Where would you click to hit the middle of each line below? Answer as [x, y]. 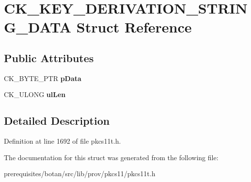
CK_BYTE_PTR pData [43, 78]
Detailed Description [57, 121]
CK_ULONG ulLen [35, 94]
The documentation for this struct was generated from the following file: [111, 157]
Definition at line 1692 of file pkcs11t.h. [63, 141]
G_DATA [38, 27]
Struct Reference [134, 27]
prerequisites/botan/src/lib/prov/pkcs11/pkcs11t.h [80, 174]
